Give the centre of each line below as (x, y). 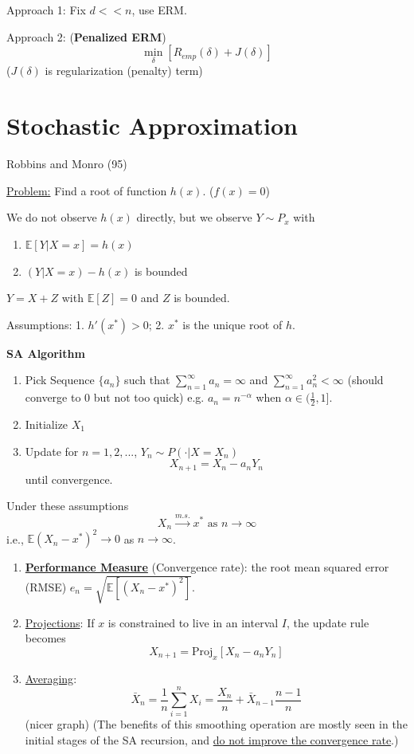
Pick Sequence (60, 380)
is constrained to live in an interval (193, 622)
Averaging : (51, 678)
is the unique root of (232, 324)
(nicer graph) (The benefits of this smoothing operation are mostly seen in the (216, 724)
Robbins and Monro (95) (67, 164)
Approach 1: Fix (46, 10)
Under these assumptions (68, 506)
